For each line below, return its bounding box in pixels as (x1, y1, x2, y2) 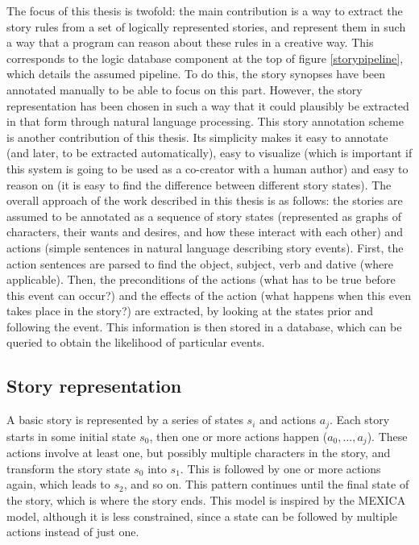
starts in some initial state (6, 427, 136, 444)
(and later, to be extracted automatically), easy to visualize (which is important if (6, 144, 413, 161)
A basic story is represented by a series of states (6, 411, 243, 428)
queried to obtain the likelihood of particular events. (6, 334, 265, 351)
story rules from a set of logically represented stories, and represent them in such (6, 18, 406, 35)
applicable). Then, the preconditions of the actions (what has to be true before (6, 271, 396, 288)
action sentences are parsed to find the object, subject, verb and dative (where (6, 255, 393, 272)
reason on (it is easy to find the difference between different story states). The (6, 176, 392, 193)
